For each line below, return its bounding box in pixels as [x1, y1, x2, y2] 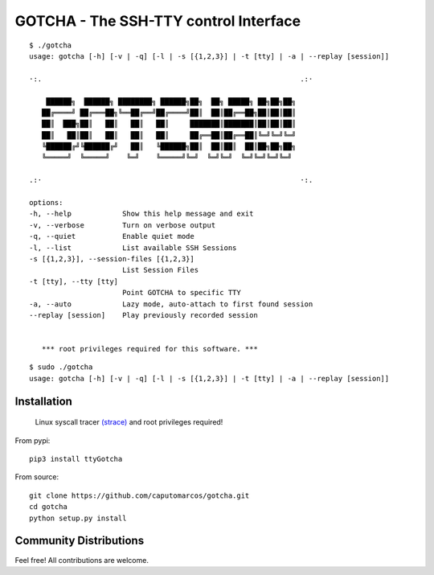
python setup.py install [29, 513, 127, 523]
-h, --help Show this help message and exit [29, 209, 254, 219]
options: [29, 198, 63, 207]
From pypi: [14, 435, 51, 446]
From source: [14, 472, 59, 482]
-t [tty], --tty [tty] [29, 277, 119, 285]
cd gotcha [29, 503, 68, 511]
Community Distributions [14, 534, 145, 548]
